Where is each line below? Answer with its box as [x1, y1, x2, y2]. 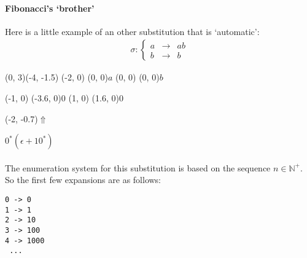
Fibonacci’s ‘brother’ [5, 1, 95, 14]
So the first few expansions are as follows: [5, 173, 161, 186]
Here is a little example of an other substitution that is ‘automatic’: [5, 25, 260, 37]
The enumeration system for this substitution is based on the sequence [5, 161, 271, 174]
